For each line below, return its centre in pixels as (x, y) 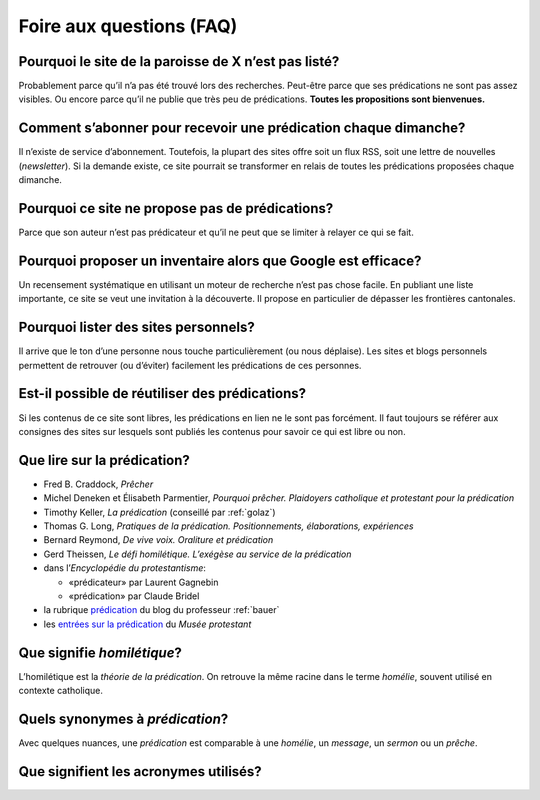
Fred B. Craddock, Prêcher (98, 484)
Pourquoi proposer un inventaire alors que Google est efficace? (220, 260)
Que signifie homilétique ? (100, 652)
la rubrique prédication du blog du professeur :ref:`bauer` (161, 610)
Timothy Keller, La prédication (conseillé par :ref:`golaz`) (159, 512)
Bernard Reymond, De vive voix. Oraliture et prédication (158, 540)
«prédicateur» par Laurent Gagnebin (143, 582)
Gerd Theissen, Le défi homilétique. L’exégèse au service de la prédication (197, 554)
